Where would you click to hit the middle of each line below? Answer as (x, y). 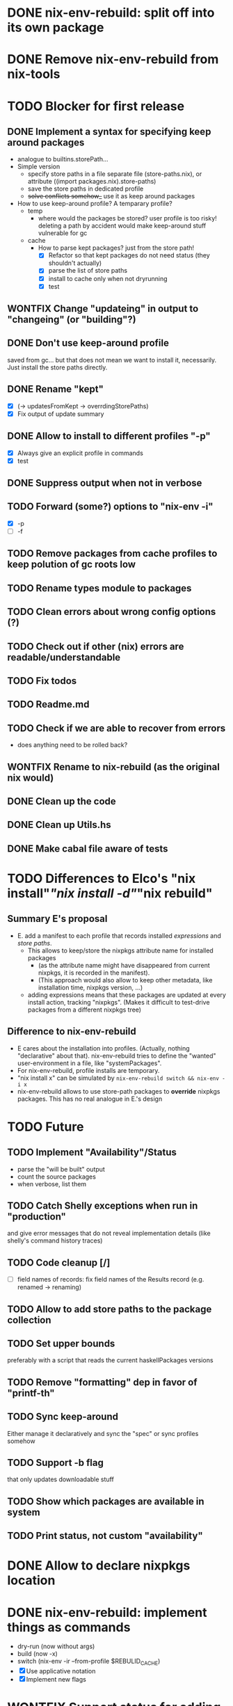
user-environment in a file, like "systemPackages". (89, 1063)
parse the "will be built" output (61, 1169)
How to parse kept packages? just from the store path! (116, 248)
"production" (37, 1217)
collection (29, 1320)
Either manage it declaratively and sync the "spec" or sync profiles (103, 1433)
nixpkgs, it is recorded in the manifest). (94, 973)
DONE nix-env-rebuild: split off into (111, 13)
